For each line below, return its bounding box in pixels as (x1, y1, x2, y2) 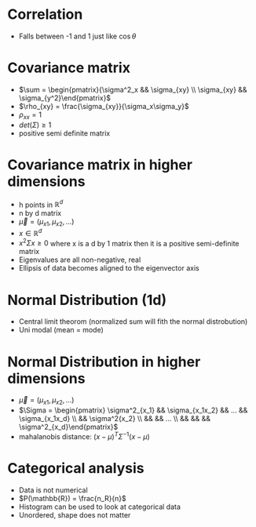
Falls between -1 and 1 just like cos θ (18, 31, 137, 41)
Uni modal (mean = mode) (18, 325, 104, 335)
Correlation (7, 5, 83, 24)
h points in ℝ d (18, 198, 64, 209)
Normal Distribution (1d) (7, 291, 166, 309)
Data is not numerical (18, 485, 88, 495)
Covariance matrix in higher (7, 155, 193, 173)
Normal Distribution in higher (7, 353, 201, 370)
